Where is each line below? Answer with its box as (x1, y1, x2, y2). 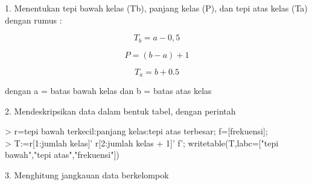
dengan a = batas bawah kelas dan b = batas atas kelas (5, 84, 212, 97)
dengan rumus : (5, 13, 62, 26)
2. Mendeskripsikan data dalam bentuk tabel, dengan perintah (5, 104, 236, 117)
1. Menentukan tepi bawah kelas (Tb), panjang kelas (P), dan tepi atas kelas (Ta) (5, 2, 308, 14)
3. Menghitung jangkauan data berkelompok (5, 169, 169, 181)
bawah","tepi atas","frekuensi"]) (5, 148, 119, 161)
